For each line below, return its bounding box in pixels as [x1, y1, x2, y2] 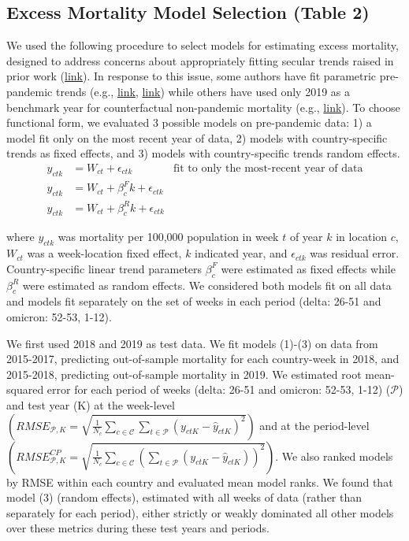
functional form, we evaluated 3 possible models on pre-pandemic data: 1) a [6, 114, 372, 131]
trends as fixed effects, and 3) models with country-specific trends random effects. [6, 145, 400, 161]
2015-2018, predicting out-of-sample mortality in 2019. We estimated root [6, 365, 362, 382]
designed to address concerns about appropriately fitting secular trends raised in [6, 52, 394, 69]
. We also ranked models [275, 447, 393, 464]
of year [289, 228, 323, 245]
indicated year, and [195, 245, 288, 261]
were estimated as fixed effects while [221, 260, 396, 276]
